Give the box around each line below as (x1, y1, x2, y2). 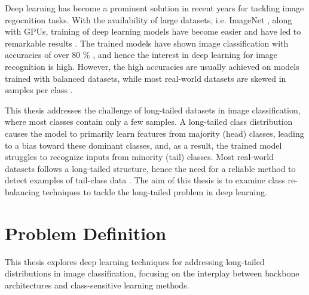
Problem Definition (5, 220, 167, 245)
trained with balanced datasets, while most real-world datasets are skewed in (5, 72, 286, 84)
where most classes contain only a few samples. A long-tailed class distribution (5, 115, 293, 128)
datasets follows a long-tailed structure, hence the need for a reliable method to (5, 162, 296, 174)
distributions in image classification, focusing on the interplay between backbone (5, 267, 299, 279)
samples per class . (5, 84, 73, 96)
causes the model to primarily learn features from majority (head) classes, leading (5, 127, 304, 139)
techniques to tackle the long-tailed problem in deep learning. (42, 185, 267, 198)
